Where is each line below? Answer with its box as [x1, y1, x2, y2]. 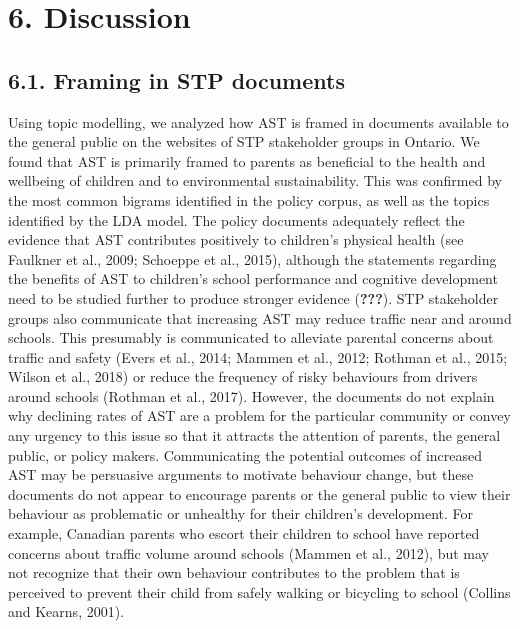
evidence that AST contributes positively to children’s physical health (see [8, 229, 464, 250]
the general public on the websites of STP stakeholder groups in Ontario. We [8, 131, 480, 152]
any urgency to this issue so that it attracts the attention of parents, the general [8, 425, 501, 446]
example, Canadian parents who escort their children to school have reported [8, 523, 480, 544]
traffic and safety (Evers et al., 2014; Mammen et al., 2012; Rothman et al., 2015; [8, 346, 508, 367]
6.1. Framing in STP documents [8, 64, 345, 95]
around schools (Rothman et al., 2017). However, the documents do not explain [8, 385, 495, 406]
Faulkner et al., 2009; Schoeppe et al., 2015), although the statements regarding [8, 248, 497, 269]
